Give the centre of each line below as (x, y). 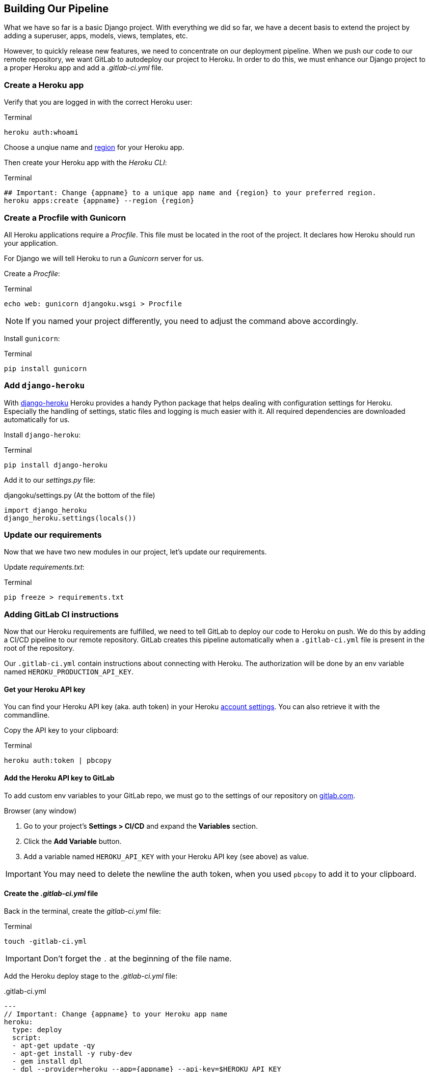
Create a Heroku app (44, 85)
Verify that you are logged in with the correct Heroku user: (98, 102)
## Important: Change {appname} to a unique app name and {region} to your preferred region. (190, 193)
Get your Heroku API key (45, 689)
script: (27, 1037)
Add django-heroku (44, 386)
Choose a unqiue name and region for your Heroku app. (94, 147)
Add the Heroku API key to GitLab (59, 778)
